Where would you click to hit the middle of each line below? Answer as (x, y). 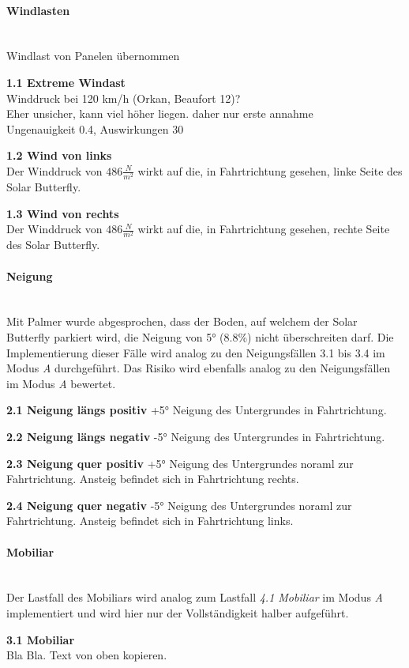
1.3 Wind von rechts (63, 213)
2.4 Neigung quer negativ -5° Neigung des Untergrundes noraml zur (179, 505)
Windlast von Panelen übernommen (93, 56)
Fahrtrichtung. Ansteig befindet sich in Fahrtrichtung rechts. (153, 479)
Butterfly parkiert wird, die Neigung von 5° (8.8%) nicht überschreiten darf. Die (200, 337)
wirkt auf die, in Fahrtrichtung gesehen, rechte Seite (264, 229)
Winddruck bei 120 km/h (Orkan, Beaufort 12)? (124, 98)
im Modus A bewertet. (61, 383)
